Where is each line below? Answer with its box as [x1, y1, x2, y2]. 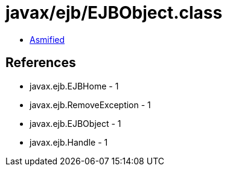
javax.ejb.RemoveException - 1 [30, 99, 151, 110]
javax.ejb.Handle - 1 [30, 137, 108, 147]
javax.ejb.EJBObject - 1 [30, 118, 121, 129]
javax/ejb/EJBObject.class [5, 2, 223, 23]
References [5, 55, 76, 71]
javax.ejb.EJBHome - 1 [30, 80, 119, 91]
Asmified [30, 34, 65, 45]
